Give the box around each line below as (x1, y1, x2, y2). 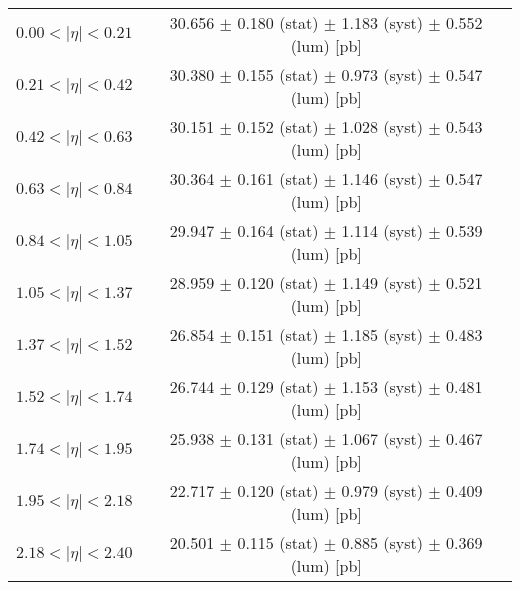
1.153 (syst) (341, 375, 423, 398)
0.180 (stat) (237, 11, 319, 34)
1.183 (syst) (341, 11, 423, 34)
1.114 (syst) (341, 219, 423, 242)
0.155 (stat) (237, 63, 319, 86)
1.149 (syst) (341, 271, 423, 294)
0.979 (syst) (341, 479, 423, 502)
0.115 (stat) (237, 531, 319, 554)
